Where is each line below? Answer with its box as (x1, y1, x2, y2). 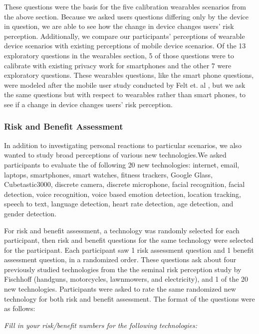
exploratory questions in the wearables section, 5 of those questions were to (4, 50, 234, 60)
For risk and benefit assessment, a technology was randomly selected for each (4, 225, 240, 235)
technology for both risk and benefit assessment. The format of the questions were (4, 293, 255, 304)
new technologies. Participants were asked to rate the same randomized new (4, 284, 236, 294)
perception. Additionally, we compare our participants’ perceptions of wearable (4, 30, 245, 41)
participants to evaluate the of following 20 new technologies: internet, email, (4, 159, 240, 169)
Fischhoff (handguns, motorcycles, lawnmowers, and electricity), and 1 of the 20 (4, 274, 249, 284)
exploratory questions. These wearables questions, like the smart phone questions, (4, 70, 254, 80)
